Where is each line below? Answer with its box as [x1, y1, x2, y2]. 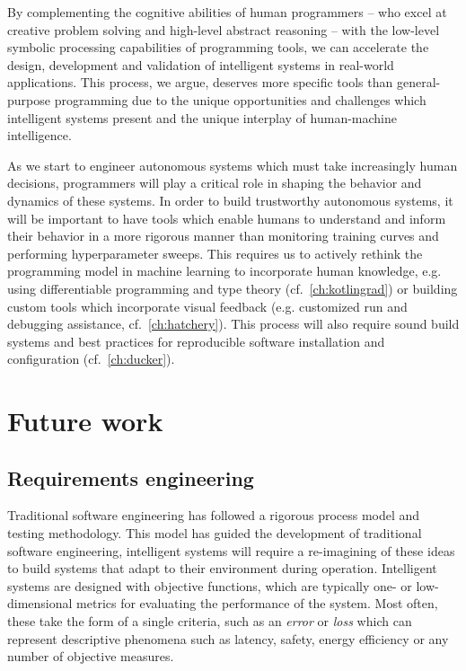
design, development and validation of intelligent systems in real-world [7, 55, 394, 74]
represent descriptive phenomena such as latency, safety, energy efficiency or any [7, 629, 449, 648]
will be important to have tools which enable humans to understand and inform [7, 208, 446, 227]
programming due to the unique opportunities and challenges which [54, 90, 426, 109]
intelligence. [7, 126, 72, 145]
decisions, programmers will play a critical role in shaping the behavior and [7, 173, 422, 192]
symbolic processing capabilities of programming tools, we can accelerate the [7, 38, 429, 57]
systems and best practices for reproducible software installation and [7, 331, 385, 350]
